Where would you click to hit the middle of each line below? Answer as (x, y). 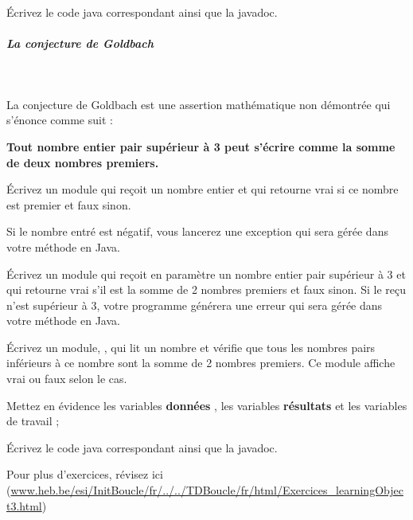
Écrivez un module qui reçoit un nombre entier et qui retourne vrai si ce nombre (203, 189)
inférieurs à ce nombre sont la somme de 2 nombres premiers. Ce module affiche (201, 363)
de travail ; (33, 421)
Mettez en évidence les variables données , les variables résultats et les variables (207, 405)
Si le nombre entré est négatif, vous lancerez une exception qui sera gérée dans (197, 231)
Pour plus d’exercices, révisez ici (85, 474)
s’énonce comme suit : (60, 120)
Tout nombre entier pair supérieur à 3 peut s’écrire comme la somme (201, 146)
